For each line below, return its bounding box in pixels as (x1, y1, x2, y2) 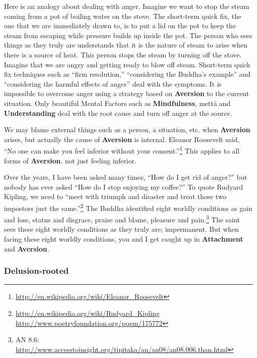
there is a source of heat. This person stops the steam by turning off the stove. (4, 49, 242, 59)
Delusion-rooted (4, 264, 69, 277)
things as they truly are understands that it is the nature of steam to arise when (4, 40, 248, 50)
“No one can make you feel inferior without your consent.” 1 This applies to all (4, 144, 240, 155)
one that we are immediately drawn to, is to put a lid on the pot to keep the (4, 20, 236, 31)
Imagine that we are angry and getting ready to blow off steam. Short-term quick (4, 59, 251, 69)
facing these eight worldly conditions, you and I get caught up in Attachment (4, 234, 244, 244)
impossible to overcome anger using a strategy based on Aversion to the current (4, 88, 249, 99)
